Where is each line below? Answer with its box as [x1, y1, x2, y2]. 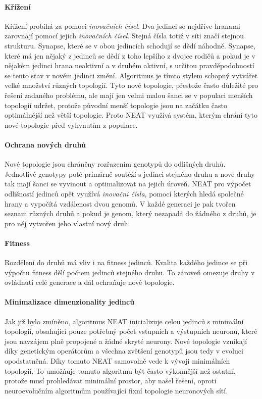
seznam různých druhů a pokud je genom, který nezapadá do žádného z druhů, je [5, 208, 256, 219]
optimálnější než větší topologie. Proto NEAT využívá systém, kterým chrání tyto [5, 110, 257, 120]
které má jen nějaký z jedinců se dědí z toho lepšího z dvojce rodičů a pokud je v [5, 50, 255, 61]
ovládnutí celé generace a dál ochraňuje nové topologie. [5, 277, 175, 287]
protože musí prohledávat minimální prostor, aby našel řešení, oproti [5, 375, 217, 386]
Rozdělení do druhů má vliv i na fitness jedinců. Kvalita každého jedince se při [5, 257, 248, 268]
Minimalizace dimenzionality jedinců [5, 296, 135, 307]
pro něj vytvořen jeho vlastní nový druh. [5, 218, 130, 228]
